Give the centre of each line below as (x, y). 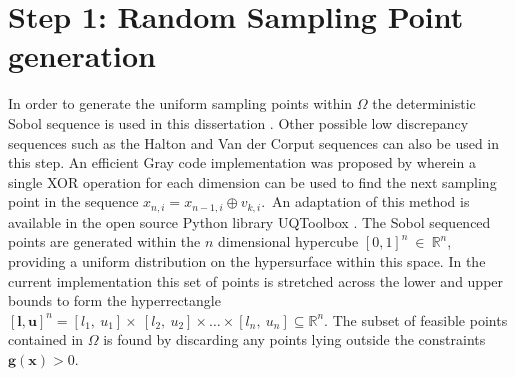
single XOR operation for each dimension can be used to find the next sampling (252, 181)
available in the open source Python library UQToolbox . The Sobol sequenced (249, 221)
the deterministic (424, 103)
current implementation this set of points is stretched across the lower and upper (256, 280)
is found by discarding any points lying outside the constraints (294, 339)
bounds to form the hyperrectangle (114, 300)
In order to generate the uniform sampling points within (180, 103)
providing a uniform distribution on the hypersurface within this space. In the (247, 260)
